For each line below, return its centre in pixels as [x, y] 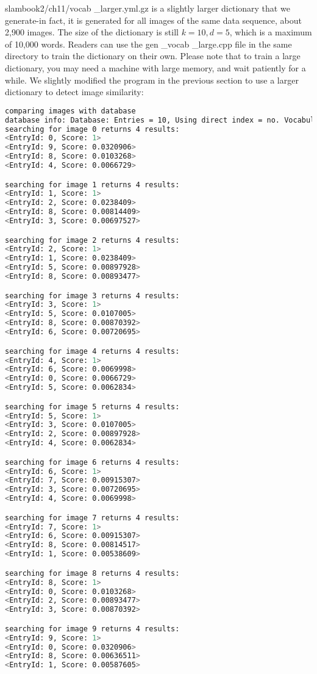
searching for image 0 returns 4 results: [92, 129]
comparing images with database [70, 111]
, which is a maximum [271, 32]
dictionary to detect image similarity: [74, 92]
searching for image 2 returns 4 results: [92, 240]
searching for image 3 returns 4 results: [92, 296]
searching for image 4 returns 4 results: [92, 351]
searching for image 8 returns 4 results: [92, 573]
